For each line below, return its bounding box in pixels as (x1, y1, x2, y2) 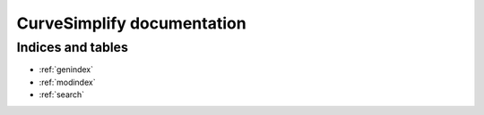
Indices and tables (16, 39, 129, 55)
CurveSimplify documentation (16, 13, 246, 33)
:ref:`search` (39, 89, 85, 100)
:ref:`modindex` (39, 77, 96, 87)
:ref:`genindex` (39, 64, 94, 75)
